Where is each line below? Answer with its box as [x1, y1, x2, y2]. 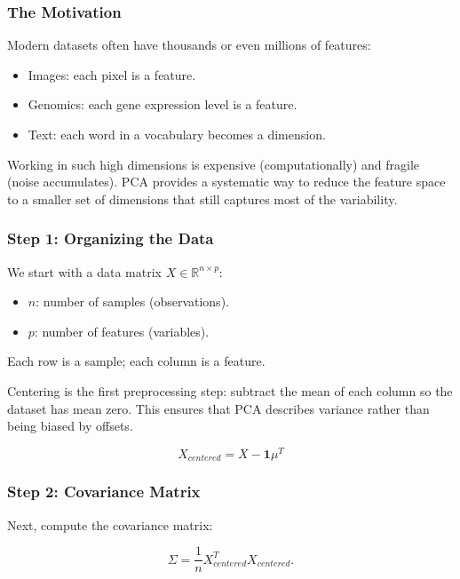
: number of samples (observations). [36, 292, 229, 311]
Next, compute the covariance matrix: [7, 515, 213, 534]
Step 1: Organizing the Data [7, 227, 214, 250]
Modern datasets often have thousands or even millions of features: [7, 36, 371, 54]
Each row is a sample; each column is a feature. [7, 352, 266, 370]
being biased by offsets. [7, 416, 133, 435]
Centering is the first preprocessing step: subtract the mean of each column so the [7, 381, 453, 400]
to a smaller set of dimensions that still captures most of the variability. [7, 189, 398, 208]
